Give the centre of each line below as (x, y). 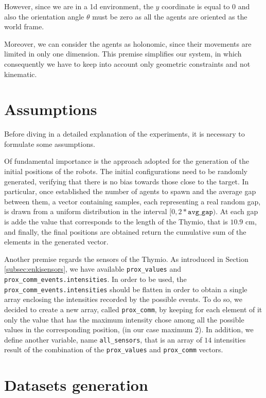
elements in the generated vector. (56, 242)
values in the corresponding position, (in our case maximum (99, 329)
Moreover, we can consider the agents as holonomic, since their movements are (128, 43)
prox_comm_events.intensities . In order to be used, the (95, 279)
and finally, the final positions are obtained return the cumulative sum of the (125, 231)
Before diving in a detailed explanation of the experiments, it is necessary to (125, 134)
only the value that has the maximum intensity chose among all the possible (124, 319)
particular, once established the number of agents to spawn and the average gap (130, 191)
